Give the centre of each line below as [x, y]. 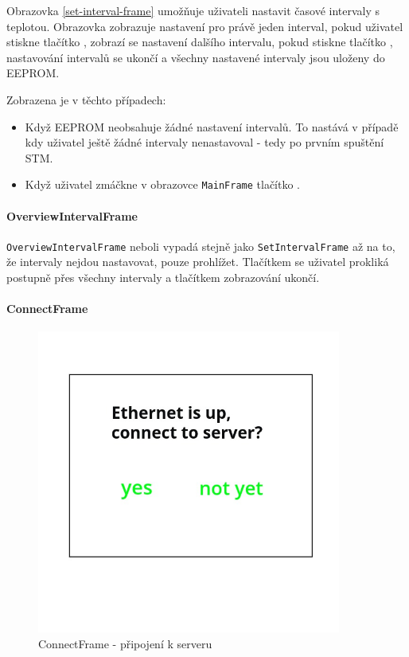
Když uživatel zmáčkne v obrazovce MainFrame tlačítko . [163, 184]
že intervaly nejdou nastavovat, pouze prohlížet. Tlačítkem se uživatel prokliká [198, 262]
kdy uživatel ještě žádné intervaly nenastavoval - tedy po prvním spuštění [204, 142]
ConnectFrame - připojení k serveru [125, 643]
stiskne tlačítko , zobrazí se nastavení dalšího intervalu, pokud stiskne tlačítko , [200, 42]
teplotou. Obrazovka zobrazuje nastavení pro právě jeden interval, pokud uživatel [205, 26]
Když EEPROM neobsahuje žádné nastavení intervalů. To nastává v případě [212, 126]
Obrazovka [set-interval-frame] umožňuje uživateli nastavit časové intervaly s [193, 10]
